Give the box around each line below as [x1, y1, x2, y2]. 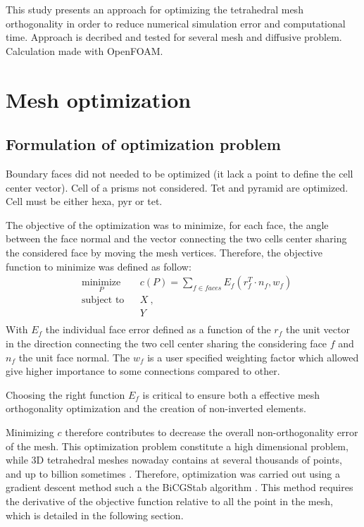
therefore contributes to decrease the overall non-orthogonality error [65, 425, 358, 440]
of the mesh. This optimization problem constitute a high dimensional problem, [6, 438, 349, 453]
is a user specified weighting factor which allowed [147, 349, 359, 364]
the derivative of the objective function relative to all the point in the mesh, [6, 493, 333, 508]
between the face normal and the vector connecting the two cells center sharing [6, 231, 347, 246]
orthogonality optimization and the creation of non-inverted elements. [6, 401, 306, 416]
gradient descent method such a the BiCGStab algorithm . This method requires [6, 480, 353, 495]
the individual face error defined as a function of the [45, 322, 271, 337]
